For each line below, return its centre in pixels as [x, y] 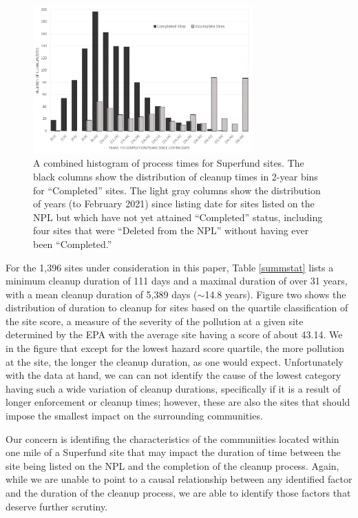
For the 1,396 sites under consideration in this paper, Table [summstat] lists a [170, 267]
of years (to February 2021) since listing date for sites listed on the [174, 204]
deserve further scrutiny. [57, 506]
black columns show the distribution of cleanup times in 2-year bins [176, 176]
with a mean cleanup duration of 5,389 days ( [102, 294]
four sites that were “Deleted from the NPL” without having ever [171, 230]
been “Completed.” [73, 244]
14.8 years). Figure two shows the [275, 294]
